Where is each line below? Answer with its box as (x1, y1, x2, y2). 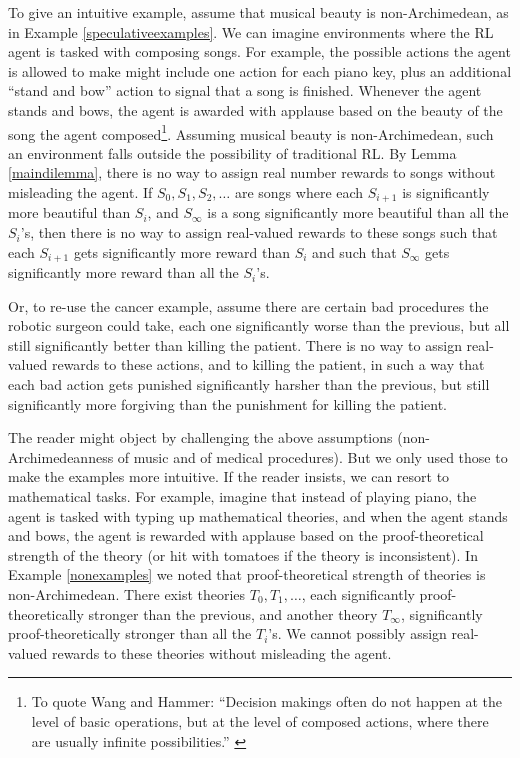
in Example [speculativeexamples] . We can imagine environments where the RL (8, 21, 494, 42)
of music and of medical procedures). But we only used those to (117, 446, 508, 467)
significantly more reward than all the (8, 262, 239, 283)
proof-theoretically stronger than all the (8, 623, 252, 644)
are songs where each (234, 182, 364, 202)
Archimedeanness (8, 446, 114, 467)
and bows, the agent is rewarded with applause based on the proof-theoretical (8, 525, 484, 546)
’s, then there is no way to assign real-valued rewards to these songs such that (20, 222, 498, 243)
